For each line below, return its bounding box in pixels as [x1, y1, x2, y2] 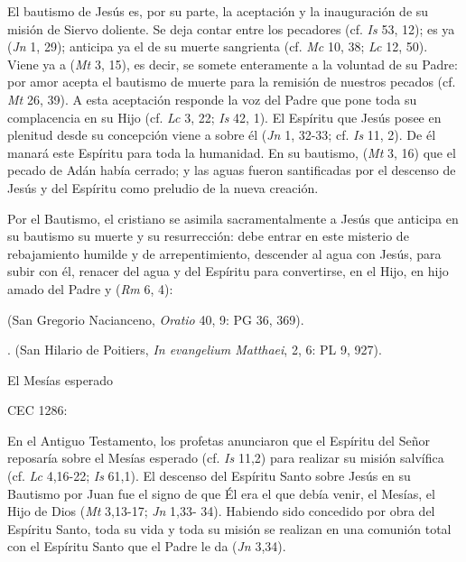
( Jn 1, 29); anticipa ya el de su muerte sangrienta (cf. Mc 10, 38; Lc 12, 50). [7, 37, 428, 56]
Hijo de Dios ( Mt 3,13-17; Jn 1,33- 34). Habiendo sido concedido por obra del [7, 502, 435, 521]
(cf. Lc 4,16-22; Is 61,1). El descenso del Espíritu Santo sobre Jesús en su [7, 466, 411, 485]
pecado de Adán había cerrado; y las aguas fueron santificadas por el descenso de [7, 161, 456, 180]
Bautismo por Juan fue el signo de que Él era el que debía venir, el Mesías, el [7, 484, 435, 502]
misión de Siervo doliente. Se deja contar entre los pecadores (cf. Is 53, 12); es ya [7, 19, 455, 38]
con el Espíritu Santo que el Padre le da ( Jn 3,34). [7, 537, 286, 556]
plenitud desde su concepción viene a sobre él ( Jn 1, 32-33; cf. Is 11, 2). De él [7, 125, 436, 144]
